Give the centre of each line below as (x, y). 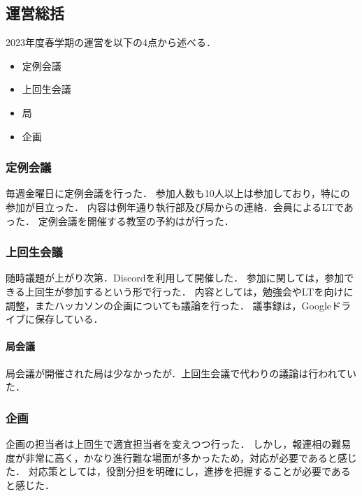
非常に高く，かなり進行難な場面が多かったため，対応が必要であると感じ (191, 457)
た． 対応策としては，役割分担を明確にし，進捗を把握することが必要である (178, 471)
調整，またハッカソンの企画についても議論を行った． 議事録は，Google (169, 305)
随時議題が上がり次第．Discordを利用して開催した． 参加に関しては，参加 (175, 278)
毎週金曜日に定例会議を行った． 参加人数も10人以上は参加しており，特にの (178, 193)
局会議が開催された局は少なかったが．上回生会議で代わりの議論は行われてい (181, 373)
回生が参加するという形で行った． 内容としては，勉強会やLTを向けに (194, 291)
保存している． (69, 319)
